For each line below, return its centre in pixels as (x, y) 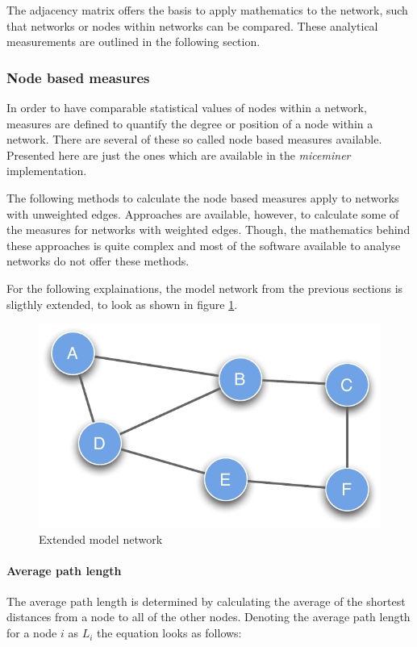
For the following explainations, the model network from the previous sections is (205, 288)
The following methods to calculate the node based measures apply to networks (203, 197)
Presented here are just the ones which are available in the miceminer (179, 154)
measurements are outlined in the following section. (133, 42)
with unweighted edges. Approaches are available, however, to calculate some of (203, 213)
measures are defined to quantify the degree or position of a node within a (190, 123)
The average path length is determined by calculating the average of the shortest (206, 601)
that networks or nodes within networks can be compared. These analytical (192, 25)
